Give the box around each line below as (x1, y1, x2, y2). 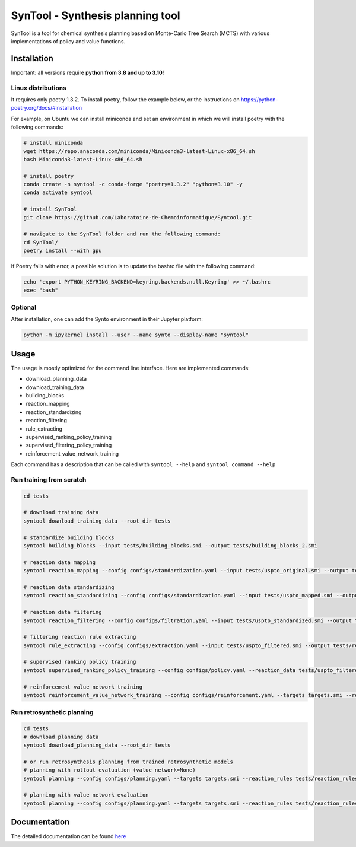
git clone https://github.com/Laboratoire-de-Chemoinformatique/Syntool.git (23, 214, 252, 221)
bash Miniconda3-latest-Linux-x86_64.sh (23, 156, 142, 163)
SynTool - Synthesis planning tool (11, 9, 180, 22)
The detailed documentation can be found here (11, 833, 126, 840)
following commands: (11, 123, 63, 130)
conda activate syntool (23, 189, 93, 196)
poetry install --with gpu (23, 247, 102, 254)
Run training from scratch (11, 475, 87, 483)
